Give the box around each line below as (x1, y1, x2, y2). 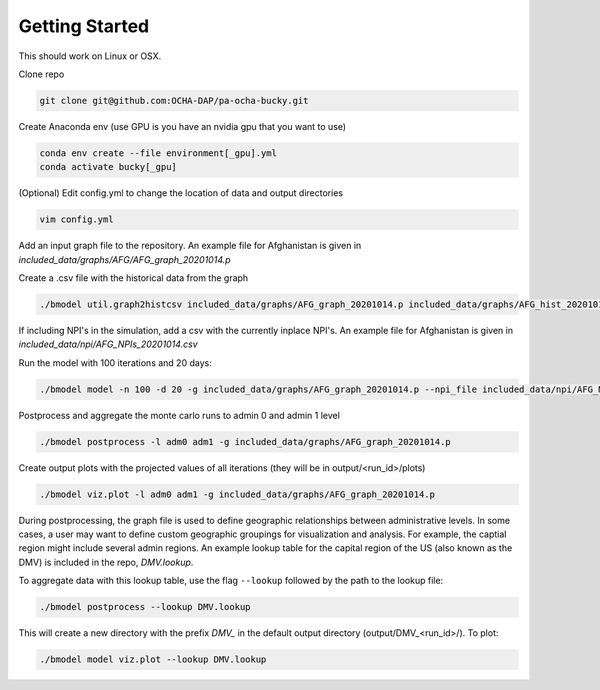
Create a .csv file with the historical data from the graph (18, 272, 249, 284)
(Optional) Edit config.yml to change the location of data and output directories (18, 187, 344, 199)
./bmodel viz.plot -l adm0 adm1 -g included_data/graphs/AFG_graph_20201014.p (39, 488, 435, 500)
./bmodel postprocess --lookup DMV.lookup (39, 601, 251, 613)
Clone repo (18, 68, 65, 80)
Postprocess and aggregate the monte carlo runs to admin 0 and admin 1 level (18, 409, 340, 421)
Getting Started (18, 15, 150, 37)
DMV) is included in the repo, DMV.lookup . (18, 556, 194, 568)
